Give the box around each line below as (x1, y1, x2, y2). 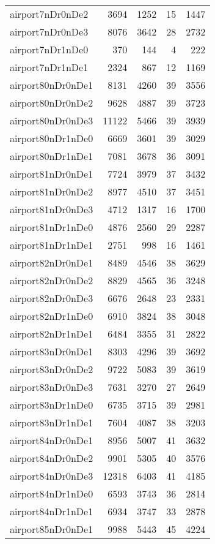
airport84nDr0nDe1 (10, 433, 93, 447)
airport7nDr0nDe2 (10, 7, 89, 21)
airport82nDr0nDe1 (10, 255, 93, 270)
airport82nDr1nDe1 (10, 327, 93, 341)
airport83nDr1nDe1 (10, 415, 93, 429)
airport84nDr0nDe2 (10, 451, 93, 465)
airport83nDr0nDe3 (10, 380, 93, 394)
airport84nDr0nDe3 (10, 469, 93, 483)
